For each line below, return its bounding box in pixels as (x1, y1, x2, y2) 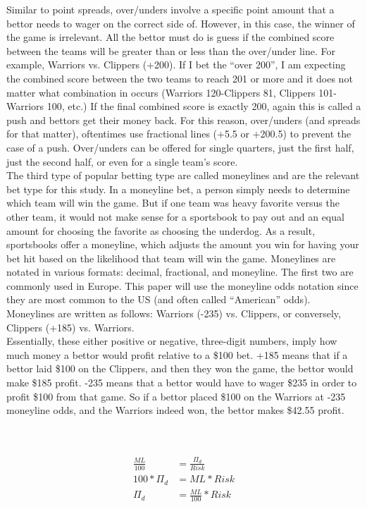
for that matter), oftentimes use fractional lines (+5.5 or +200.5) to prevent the (6, 126, 352, 141)
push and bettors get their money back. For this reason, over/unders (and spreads (6, 112, 361, 127)
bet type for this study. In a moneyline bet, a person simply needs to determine (6, 181, 350, 196)
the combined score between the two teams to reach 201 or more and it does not (6, 71, 353, 85)
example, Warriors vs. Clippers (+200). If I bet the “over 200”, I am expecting (6, 57, 346, 72)
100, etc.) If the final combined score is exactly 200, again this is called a (46, 99, 361, 114)
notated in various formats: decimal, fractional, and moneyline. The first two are (6, 264, 354, 279)
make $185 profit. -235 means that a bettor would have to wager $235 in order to (6, 375, 357, 390)
